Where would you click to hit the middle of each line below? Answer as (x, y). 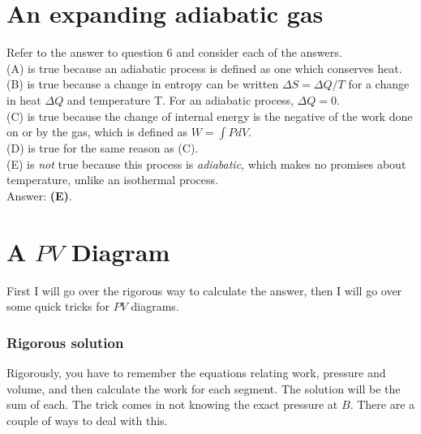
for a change (379, 84)
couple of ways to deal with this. (87, 420)
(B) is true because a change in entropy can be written (143, 84)
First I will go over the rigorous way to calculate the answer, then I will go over (204, 290)
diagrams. (155, 306)
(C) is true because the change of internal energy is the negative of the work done (210, 116)
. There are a (382, 404)
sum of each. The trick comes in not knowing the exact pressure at (172, 404)
